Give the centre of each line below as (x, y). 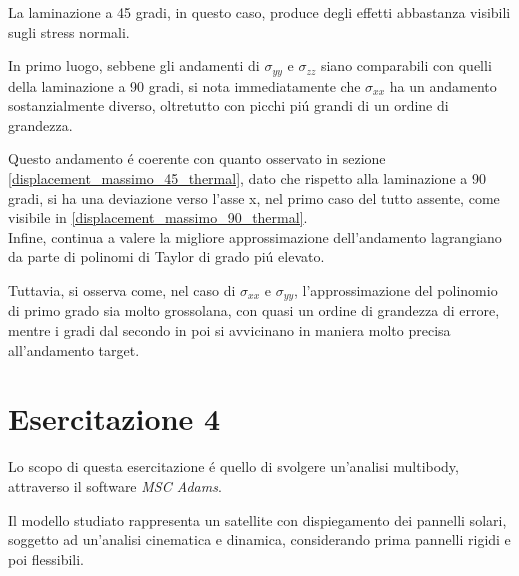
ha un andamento (443, 85)
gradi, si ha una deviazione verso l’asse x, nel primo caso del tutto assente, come (254, 197)
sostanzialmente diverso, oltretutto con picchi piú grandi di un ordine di (228, 105)
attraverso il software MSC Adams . (115, 485)
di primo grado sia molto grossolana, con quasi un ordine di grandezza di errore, (254, 310)
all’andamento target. (74, 349)
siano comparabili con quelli (406, 65)
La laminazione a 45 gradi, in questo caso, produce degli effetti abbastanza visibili (259, 12)
